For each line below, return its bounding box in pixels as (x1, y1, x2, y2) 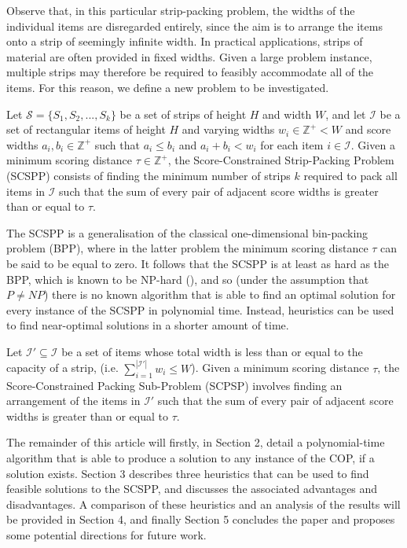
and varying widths (181, 121, 275, 138)
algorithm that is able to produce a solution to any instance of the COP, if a (6, 450, 375, 466)
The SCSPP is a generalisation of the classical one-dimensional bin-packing (6, 224, 368, 241)
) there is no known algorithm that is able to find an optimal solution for (43, 286, 396, 303)
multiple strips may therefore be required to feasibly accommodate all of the (6, 64, 374, 80)
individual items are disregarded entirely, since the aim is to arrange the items (6, 17, 383, 34)
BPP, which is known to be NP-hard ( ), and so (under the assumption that (6, 270, 369, 287)
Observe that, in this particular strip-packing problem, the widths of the (6, 2, 355, 18)
